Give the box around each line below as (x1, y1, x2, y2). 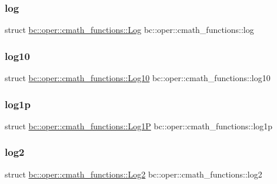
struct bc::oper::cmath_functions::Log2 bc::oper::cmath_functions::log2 (5, 168, 262, 180)
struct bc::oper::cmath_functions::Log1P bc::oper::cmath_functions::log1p (5, 119, 273, 132)
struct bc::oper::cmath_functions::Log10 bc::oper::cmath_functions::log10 (5, 72, 271, 84)
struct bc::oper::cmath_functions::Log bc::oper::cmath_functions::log (5, 24, 254, 36)
